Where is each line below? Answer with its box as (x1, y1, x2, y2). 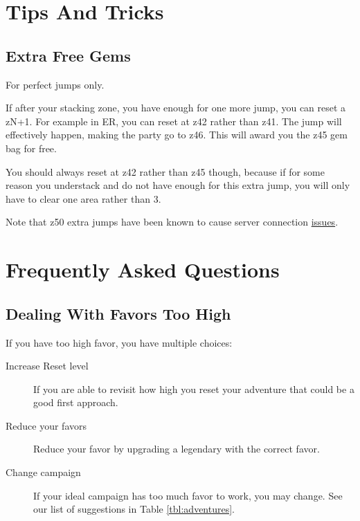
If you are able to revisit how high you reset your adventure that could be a (33, 381, 354, 396)
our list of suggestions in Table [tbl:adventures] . (33, 502, 235, 516)
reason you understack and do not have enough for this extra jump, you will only (6, 178, 350, 192)
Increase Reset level (6, 358, 89, 373)
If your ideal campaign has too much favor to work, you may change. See (33, 488, 343, 502)
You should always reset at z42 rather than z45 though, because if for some (6, 164, 325, 179)
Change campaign (6, 465, 81, 479)
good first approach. (33, 395, 118, 410)
